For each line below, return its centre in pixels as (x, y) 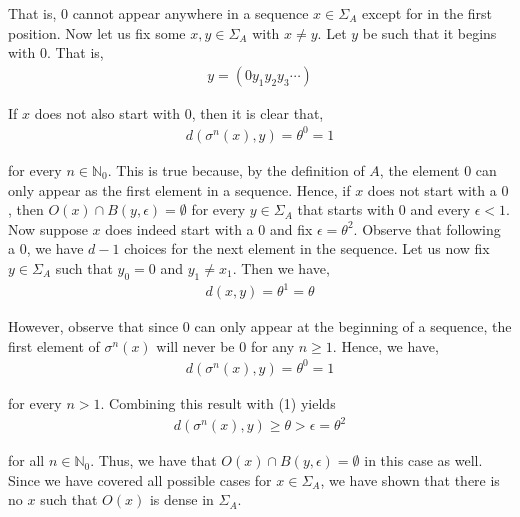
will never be (195, 345)
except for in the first (426, 13)
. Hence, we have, (385, 345)
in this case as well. (423, 460)
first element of (54, 345)
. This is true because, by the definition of (236, 169)
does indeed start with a (179, 228)
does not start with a (432, 189)
